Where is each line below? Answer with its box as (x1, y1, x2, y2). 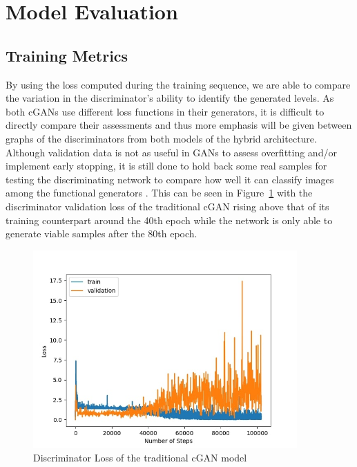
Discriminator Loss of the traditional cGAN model (33, 450, 247, 465)
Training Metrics (6, 44, 128, 66)
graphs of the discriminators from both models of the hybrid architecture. (6, 131, 317, 145)
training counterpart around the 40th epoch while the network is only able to (6, 212, 333, 227)
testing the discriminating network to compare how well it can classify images (6, 172, 334, 186)
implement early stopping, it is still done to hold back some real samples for (6, 158, 327, 173)
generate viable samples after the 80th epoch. (6, 226, 197, 241)
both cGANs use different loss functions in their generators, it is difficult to (6, 104, 325, 118)
